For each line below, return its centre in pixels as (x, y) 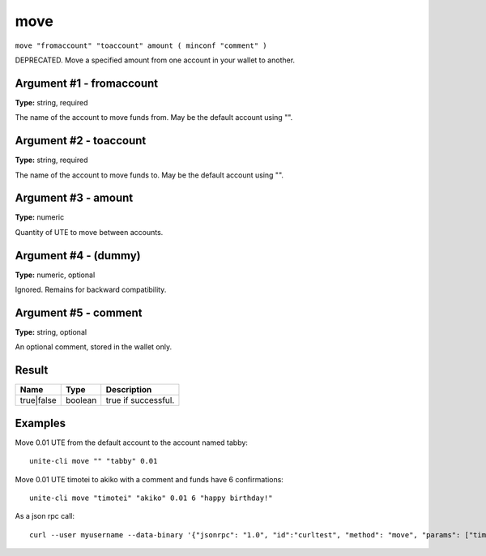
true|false (38, 400)
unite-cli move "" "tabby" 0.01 (94, 461)
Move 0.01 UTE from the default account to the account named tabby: (132, 443)
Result (32, 370)
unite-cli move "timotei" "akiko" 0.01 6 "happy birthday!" (151, 498)
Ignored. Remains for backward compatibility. (91, 290)
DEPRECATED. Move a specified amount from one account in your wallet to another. (155, 60)
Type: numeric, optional (55, 275)
